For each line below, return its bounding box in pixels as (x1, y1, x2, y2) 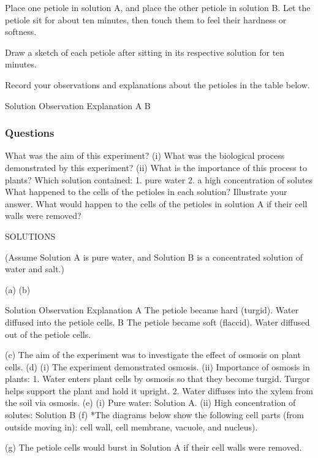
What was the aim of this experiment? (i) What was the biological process (5, 149, 285, 162)
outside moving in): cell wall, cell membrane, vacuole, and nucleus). (5, 420, 258, 433)
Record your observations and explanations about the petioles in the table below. (5, 78, 310, 91)
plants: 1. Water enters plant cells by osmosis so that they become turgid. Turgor (5, 372, 310, 385)
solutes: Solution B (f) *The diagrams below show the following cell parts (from (5, 408, 304, 421)
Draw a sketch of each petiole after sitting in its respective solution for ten (5, 45, 285, 58)
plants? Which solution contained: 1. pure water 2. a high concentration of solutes (5, 173, 313, 186)
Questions (5, 125, 55, 140)
